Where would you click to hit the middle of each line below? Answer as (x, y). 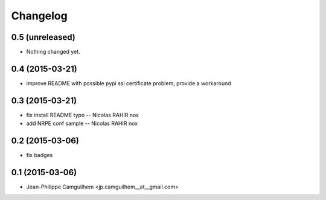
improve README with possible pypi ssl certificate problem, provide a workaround (129, 83)
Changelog (39, 16)
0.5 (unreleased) (43, 37)
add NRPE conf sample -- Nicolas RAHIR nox (82, 123)
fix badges (40, 155)
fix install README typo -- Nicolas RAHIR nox (82, 115)
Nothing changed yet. (53, 52)
